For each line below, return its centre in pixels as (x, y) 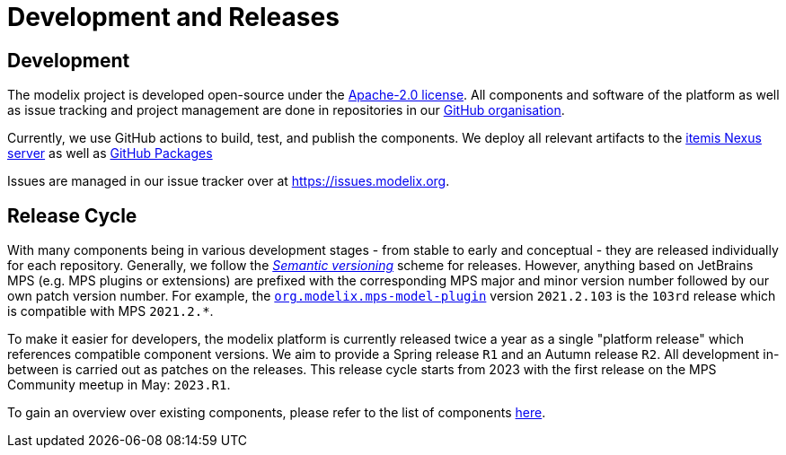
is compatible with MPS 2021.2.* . (110, 311)
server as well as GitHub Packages (110, 153)
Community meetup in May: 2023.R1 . (119, 385)
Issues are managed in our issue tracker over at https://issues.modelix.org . (229, 181)
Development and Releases (173, 17)
